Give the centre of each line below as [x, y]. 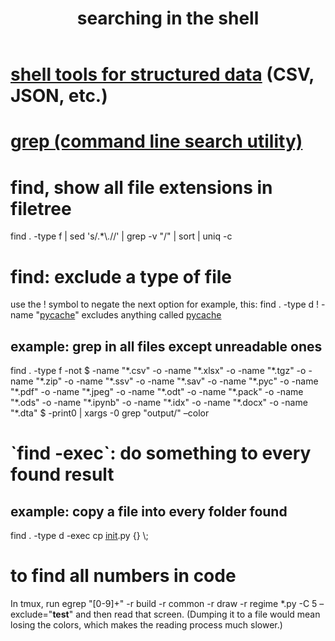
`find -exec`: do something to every [161, 453]
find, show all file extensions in [141, 187]
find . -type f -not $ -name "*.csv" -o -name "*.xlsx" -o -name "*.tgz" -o [158, 371]
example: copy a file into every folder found [149, 511]
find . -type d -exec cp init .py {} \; [79, 536]
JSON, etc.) [59, 96]
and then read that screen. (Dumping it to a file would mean [198, 614]
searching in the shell [168, 18]
